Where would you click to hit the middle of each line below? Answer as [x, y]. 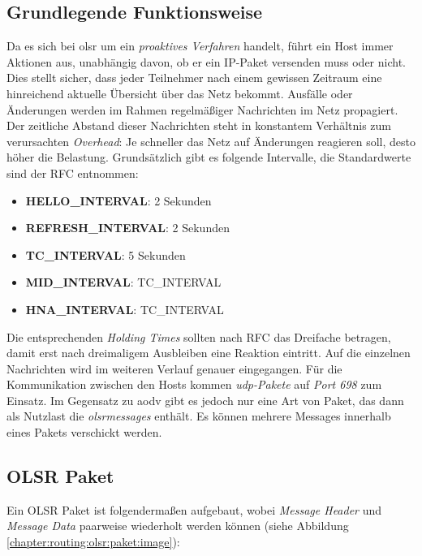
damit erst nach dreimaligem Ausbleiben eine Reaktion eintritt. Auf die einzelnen [209, 353]
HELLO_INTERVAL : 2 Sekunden [118, 200]
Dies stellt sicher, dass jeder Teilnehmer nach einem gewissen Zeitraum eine [194, 78]
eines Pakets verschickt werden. [84, 432]
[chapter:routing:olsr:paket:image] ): [93, 542]
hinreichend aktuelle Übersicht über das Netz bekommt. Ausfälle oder [180, 93]
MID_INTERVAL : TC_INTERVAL [123, 282]
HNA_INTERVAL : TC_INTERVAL [125, 309]
